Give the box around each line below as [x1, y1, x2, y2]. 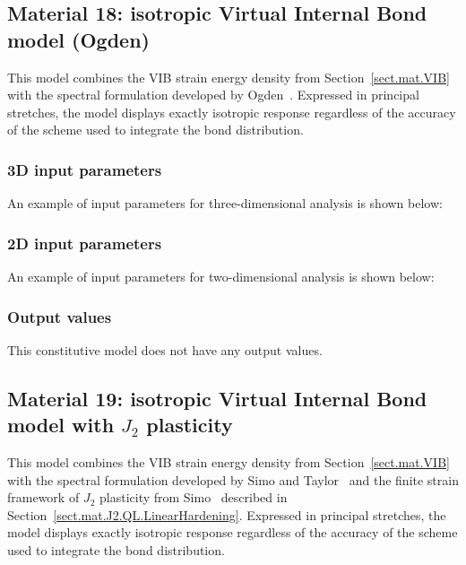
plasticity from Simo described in [99, 488, 288, 507]
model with [7, 411, 115, 439]
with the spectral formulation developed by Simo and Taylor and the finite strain [7, 470, 459, 489]
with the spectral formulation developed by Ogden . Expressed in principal [7, 85, 419, 104]
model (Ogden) [7, 25, 150, 53]
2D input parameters [7, 231, 162, 254]
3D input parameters [7, 158, 162, 180]
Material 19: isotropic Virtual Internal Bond [7, 384, 427, 412]
